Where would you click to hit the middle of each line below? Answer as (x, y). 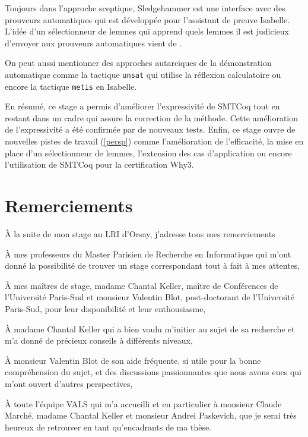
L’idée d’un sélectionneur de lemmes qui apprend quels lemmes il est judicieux (147, 31)
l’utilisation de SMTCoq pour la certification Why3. (99, 164)
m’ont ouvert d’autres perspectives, (69, 383)
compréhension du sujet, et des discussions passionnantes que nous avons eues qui (153, 372)
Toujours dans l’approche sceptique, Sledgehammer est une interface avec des (145, 8)
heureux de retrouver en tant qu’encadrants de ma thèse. (108, 427)
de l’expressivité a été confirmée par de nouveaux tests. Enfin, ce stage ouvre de (150, 129)
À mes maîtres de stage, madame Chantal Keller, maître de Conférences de (142, 285)
